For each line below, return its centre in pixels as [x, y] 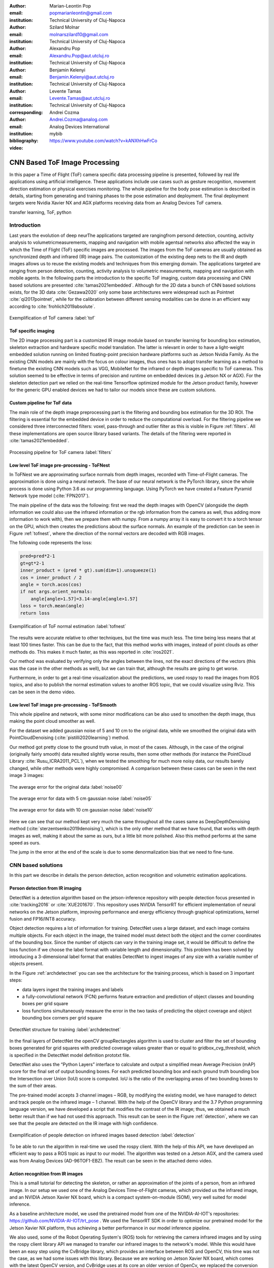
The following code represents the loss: [51, 543]
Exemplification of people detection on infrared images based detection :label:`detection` [102, 1135]
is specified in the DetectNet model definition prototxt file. [70, 1055]
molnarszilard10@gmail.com [79, 34]
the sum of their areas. [33, 1086]
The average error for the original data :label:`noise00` [66, 787]
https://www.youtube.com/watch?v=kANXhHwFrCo [103, 141]
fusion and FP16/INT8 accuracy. [43, 919]
